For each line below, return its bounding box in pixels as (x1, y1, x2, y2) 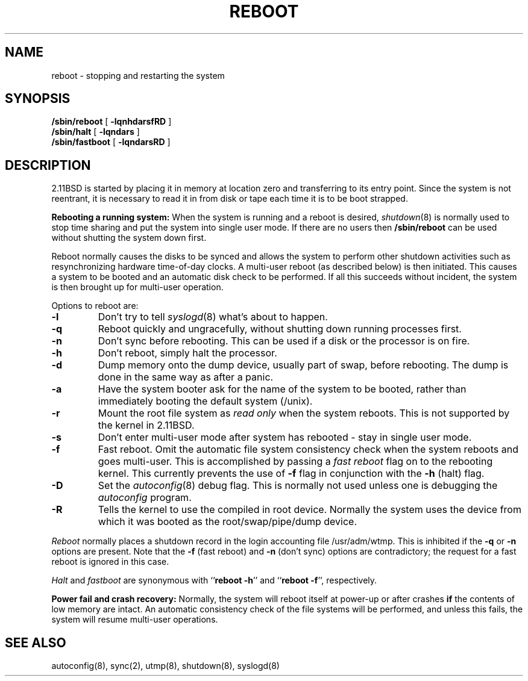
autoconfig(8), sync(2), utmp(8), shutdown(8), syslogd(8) (51, 661, 280, 671)
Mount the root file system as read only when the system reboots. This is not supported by (98, 407, 510, 420)
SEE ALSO (5, 635, 66, 650)
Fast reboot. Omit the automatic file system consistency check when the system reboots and (98, 443, 518, 456)
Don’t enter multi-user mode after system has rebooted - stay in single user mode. (98, 431, 472, 444)
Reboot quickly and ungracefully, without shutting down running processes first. (98, 323, 462, 335)
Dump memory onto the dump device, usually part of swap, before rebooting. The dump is (98, 359, 509, 372)
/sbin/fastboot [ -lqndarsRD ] (51, 137, 171, 148)
